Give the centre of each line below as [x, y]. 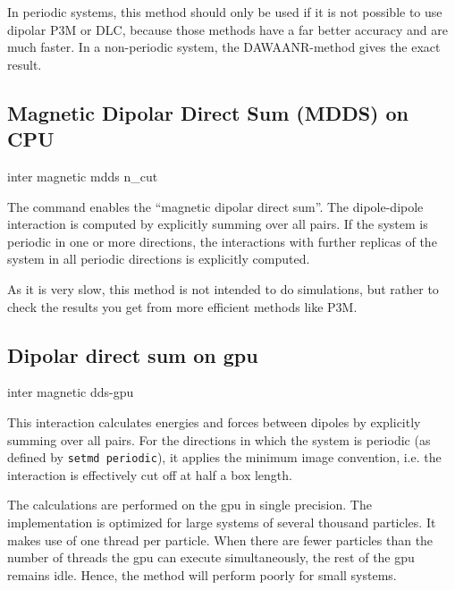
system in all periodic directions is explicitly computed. [159, 259]
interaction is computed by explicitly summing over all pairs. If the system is [218, 224]
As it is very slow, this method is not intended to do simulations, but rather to [223, 288]
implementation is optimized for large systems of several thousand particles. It [222, 522]
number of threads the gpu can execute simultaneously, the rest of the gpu [211, 557]
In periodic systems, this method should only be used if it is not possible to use [225, 12]
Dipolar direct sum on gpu [133, 354]
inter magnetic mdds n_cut [83, 176]
